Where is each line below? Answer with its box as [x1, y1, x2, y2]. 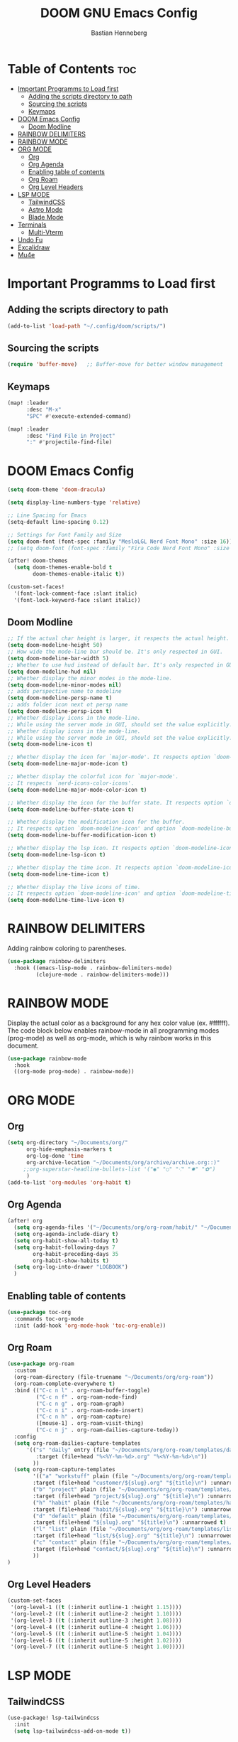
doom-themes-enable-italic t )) [33, 571, 125, 578]
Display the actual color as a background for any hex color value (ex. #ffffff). [7, 1018, 230, 1027]
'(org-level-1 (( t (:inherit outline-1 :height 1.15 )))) [10, 1604, 182, 1611]
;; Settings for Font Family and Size [7, 531, 122, 538]
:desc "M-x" [25, 406, 62, 413]
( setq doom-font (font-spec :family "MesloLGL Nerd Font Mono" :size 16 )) [7, 538, 233, 545]
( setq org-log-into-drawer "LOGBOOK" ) [13, 1264, 129, 1271]
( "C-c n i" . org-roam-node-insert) [35, 1407, 144, 1414]
